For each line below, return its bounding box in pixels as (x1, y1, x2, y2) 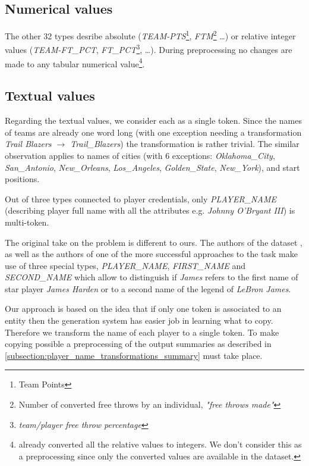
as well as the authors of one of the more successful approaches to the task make (5, 248, 298, 260)
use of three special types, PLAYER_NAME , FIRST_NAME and (5, 259, 246, 271)
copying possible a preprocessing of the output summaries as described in (5, 337, 272, 350)
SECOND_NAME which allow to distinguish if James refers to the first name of (5, 271, 298, 283)
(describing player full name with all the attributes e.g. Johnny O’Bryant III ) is (5, 204, 295, 217)
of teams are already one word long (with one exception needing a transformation (5, 126, 302, 138)
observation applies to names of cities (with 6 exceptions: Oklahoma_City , (5, 149, 275, 161)
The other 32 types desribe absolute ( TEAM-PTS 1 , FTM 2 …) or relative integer (5, 28, 296, 42)
